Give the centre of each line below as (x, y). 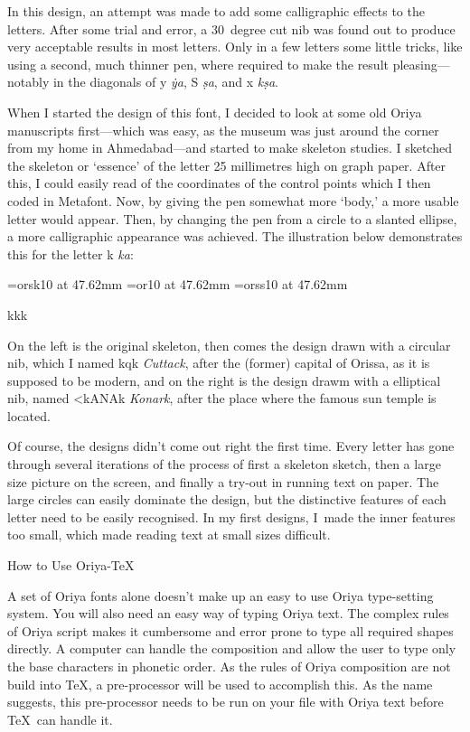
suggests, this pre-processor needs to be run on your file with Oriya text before (226, 702)
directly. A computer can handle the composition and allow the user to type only (232, 648)
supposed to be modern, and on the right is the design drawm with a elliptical (224, 380)
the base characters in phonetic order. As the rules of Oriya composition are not (229, 666)
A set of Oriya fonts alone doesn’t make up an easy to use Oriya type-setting (221, 595)
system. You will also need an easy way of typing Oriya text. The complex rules (228, 613)
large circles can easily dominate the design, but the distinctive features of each (227, 499)
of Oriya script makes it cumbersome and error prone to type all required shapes (230, 630)
